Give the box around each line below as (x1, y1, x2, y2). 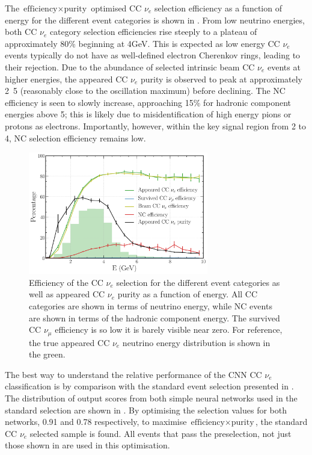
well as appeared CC (29, 288, 105, 300)
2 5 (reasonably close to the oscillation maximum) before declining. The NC (5, 84, 286, 97)
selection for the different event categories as (116, 276, 280, 288)
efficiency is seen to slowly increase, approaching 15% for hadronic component (5, 96, 292, 108)
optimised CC (91, 2, 142, 14)
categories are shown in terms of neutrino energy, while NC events (29, 299, 272, 312)
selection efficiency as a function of (154, 2, 282, 14)
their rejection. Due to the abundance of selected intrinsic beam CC (5, 60, 255, 73)
